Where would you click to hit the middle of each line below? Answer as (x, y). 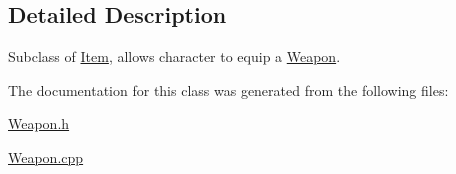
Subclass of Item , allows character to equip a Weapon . (174, 56)
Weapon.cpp (46, 156)
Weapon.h (39, 123)
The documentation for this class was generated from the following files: (228, 89)
